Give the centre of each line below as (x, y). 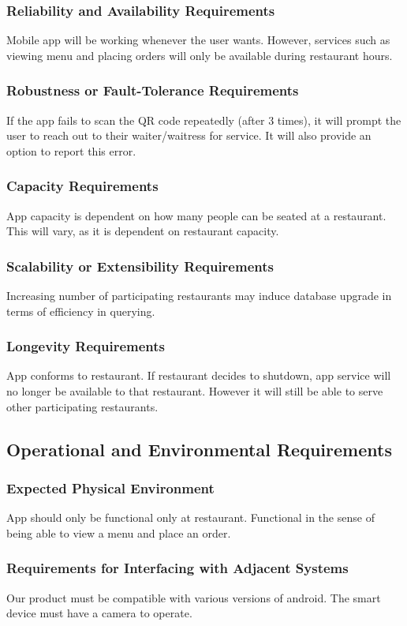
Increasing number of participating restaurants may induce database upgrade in (199, 296)
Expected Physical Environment (110, 487)
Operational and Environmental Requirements (199, 449)
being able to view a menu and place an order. (119, 532)
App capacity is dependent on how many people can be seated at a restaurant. (196, 215)
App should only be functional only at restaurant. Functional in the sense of (190, 517)
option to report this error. (71, 150)
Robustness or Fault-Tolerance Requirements (153, 90)
